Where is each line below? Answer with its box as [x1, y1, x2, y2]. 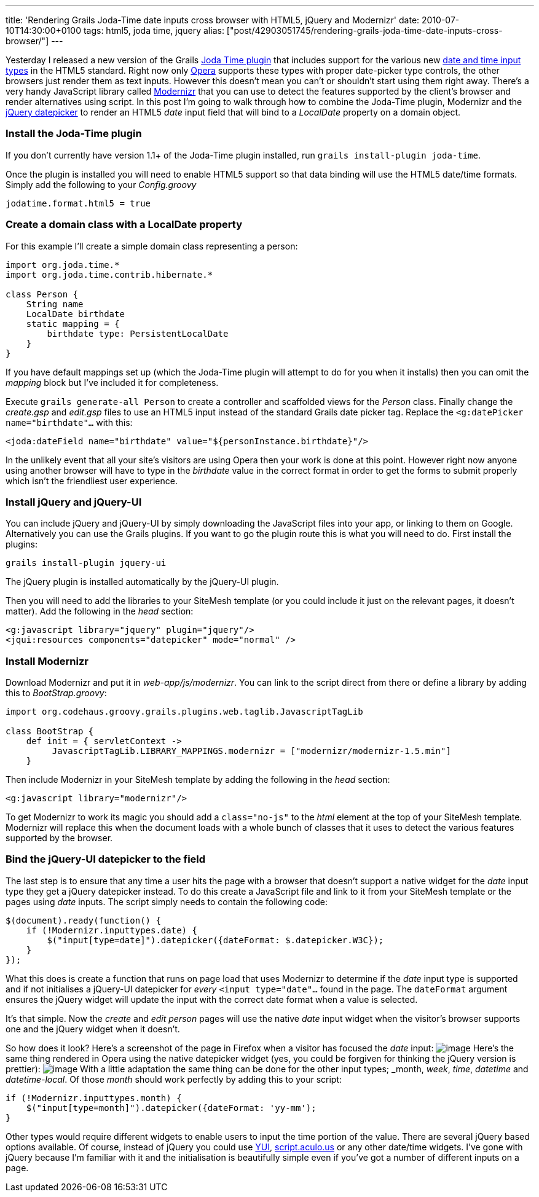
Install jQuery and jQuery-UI [6, 495, 142, 508]
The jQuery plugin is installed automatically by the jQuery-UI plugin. [6, 576, 279, 587]
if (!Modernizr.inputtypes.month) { [6, 1093, 182, 1103]
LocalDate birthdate [26, 308, 125, 319]
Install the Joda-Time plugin [6, 127, 142, 140]
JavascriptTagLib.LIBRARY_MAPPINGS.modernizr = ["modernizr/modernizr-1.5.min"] [52, 746, 451, 756]
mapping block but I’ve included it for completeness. [6, 377, 219, 388]
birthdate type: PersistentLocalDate [47, 328, 229, 339]
